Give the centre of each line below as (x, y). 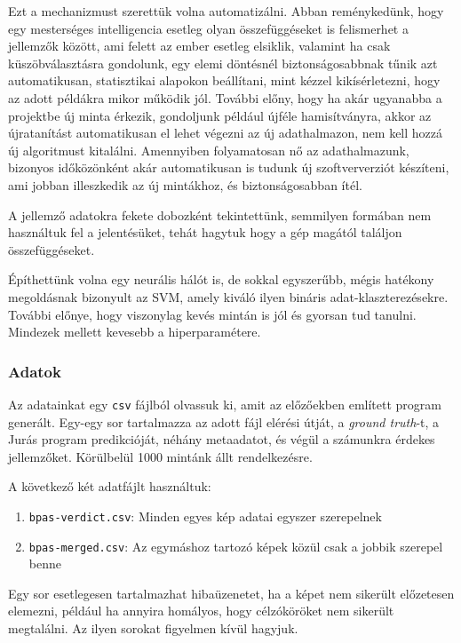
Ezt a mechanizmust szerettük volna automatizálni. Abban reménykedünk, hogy (226, 11)
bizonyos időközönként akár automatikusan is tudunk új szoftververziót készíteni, (229, 167)
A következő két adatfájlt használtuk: (110, 486)
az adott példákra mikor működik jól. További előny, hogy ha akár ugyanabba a (225, 97)
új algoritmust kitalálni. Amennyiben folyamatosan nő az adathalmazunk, (209, 150)
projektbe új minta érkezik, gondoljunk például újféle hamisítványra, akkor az (220, 115)
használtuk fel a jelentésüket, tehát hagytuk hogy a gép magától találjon (205, 232)
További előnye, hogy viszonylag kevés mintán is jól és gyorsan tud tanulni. (212, 314)
